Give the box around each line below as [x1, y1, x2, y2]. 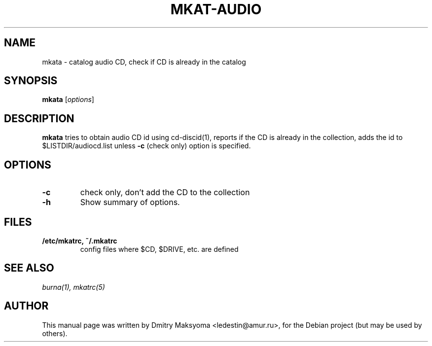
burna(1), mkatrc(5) [42, 282, 105, 291]
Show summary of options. [80, 197, 180, 208]
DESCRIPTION [4, 112, 74, 125]
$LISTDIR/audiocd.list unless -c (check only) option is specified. [42, 141, 251, 150]
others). [42, 329, 68, 338]
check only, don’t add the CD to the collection [80, 187, 250, 198]
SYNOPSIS [4, 74, 58, 87]
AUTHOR [4, 300, 49, 312]
